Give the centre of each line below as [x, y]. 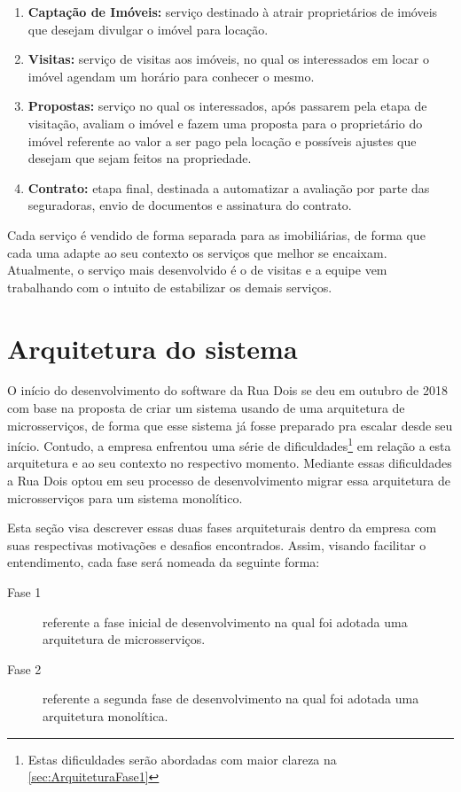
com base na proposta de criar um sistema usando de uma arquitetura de [206, 408]
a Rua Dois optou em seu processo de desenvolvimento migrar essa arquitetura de [229, 481]
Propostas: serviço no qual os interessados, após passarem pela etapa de [227, 106]
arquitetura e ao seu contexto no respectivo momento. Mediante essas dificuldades [230, 463]
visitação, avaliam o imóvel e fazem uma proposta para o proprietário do [225, 123]
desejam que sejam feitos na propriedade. [140, 158]
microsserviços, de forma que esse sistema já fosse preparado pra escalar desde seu [230, 425]
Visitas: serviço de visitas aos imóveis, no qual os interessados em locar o [228, 59]
